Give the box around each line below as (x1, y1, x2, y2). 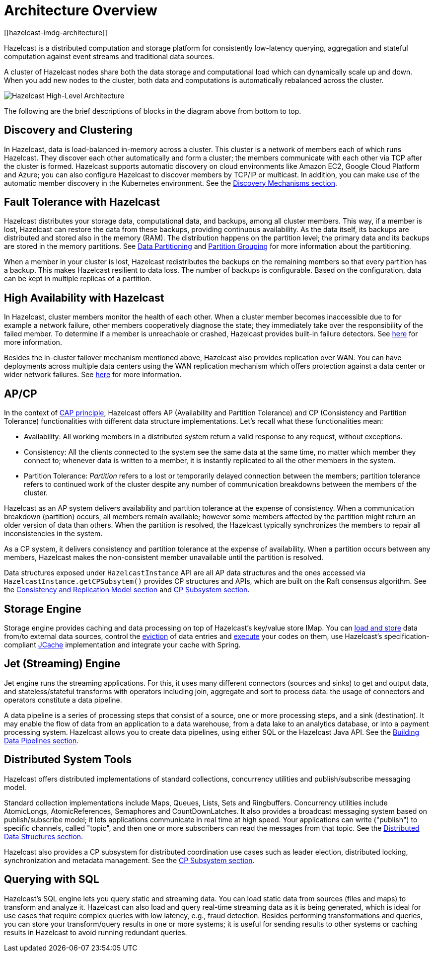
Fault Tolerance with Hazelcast (4, 196, 160, 209)
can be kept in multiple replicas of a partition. (4, 274, 152, 283)
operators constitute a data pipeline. (4, 695, 122, 704)
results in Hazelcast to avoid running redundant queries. (4, 928, 187, 937)
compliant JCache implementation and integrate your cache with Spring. (4, 640, 241, 649)
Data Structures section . (4, 832, 83, 841)
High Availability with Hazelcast (4, 291, 164, 304)
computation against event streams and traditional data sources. (4, 52, 215, 61)
